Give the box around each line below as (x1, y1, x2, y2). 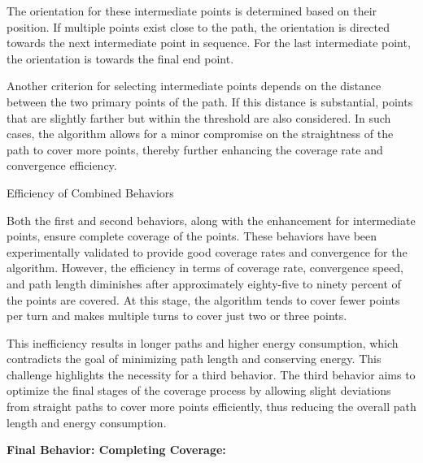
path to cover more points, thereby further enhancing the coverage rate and (7, 141, 383, 158)
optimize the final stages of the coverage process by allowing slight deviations (7, 382, 391, 399)
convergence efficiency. (7, 157, 117, 174)
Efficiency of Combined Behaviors (7, 184, 174, 201)
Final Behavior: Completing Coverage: (7, 441, 226, 458)
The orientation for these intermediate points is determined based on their (7, 2, 377, 19)
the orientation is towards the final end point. (7, 50, 234, 67)
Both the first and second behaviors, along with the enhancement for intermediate (7, 211, 416, 228)
